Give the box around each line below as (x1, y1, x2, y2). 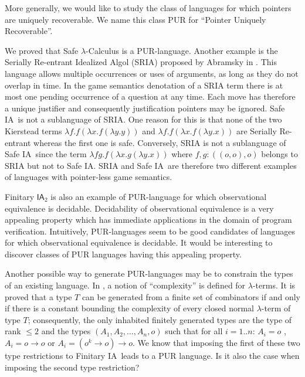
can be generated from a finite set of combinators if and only (82, 290, 300, 303)
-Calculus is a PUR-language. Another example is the (86, 44, 278, 56)
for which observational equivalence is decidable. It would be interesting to (5, 236, 273, 249)
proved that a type (5, 290, 72, 303)
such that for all (165, 325, 223, 337)
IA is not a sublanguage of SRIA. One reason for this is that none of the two (5, 113, 282, 125)
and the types (41, 325, 91, 337)
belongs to (261, 148, 298, 160)
